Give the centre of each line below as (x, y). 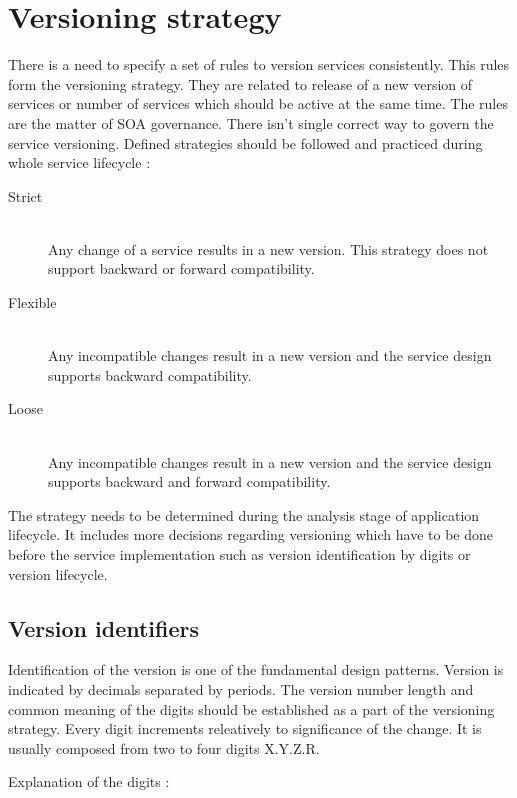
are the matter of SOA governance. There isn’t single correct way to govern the (251, 122)
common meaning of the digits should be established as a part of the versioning (251, 708)
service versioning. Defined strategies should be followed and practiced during (245, 142)
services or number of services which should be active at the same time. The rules (258, 103)
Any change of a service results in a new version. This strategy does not (268, 248)
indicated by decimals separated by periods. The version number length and (241, 688)
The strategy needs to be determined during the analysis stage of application (244, 514)
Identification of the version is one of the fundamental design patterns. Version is (256, 669)
